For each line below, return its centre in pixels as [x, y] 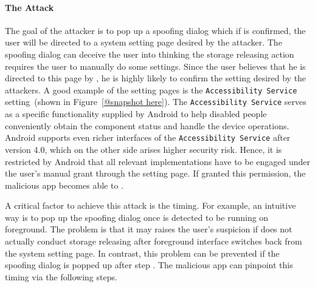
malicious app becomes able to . [64, 185]
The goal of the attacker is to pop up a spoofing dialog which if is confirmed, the [155, 30]
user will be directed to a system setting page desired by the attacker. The [144, 42]
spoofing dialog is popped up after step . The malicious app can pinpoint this [149, 265]
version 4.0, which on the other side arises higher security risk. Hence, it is [144, 149]
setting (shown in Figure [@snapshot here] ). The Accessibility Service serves [156, 102]
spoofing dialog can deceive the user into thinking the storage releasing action [150, 54]
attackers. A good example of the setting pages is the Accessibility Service [151, 89]
